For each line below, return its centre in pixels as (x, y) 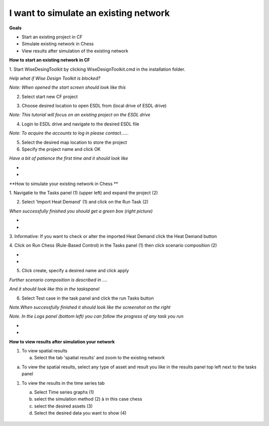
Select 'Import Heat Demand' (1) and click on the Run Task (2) (85, 202)
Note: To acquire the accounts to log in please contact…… (69, 133)
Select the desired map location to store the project (74, 142)
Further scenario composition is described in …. (58, 280)
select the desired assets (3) (64, 406)
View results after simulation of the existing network (75, 51)
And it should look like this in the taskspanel (54, 289)
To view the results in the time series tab (63, 383)
